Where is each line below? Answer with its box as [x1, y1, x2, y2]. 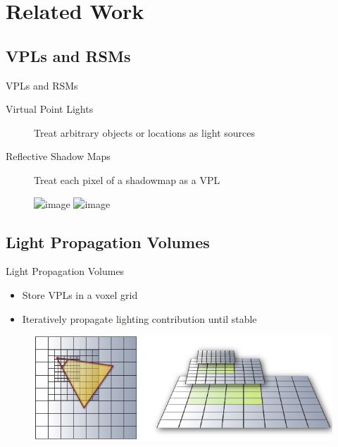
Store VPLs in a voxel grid [22, 287, 138, 302]
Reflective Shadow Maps [6, 149, 111, 164]
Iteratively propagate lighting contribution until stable [22, 311, 257, 326]
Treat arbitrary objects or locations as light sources [34, 125, 256, 140]
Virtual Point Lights [6, 102, 94, 116]
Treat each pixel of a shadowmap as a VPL [34, 172, 220, 187]
